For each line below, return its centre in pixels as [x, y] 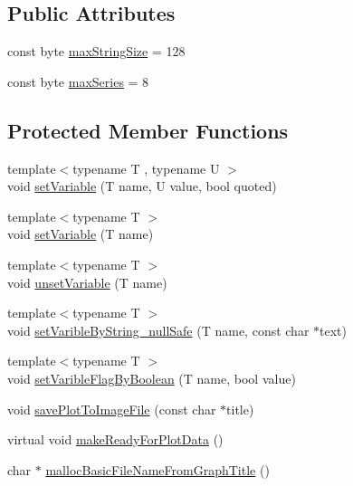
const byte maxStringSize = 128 [96, 51]
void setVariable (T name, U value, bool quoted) [142, 186]
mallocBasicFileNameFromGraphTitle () [157, 469]
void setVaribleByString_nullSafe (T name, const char [158, 330]
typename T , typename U [146, 168]
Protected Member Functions [148, 130]
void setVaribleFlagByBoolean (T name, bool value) [152, 378]
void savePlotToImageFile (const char [112, 409]
